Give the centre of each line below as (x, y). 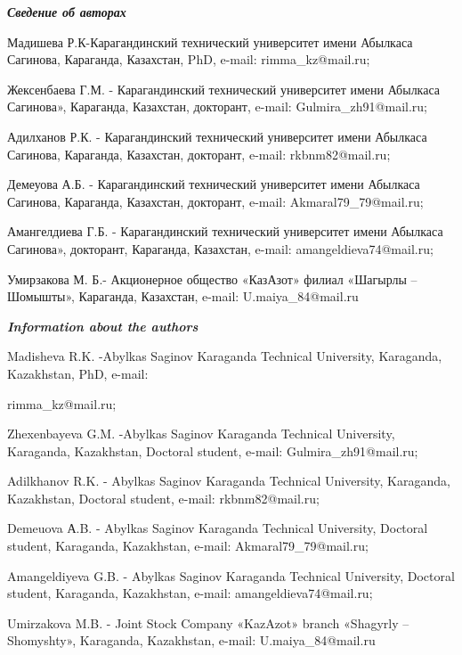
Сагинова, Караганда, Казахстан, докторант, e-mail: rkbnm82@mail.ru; (199, 154)
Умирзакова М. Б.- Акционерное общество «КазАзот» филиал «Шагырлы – (212, 278)
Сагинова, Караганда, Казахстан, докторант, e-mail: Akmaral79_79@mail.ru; (215, 201)
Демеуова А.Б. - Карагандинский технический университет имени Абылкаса (214, 184)
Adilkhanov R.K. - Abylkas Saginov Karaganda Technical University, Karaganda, (229, 481)
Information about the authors (103, 326)
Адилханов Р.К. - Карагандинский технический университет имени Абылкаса (217, 136)
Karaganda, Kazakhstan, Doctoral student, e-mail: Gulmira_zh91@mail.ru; (213, 450)
